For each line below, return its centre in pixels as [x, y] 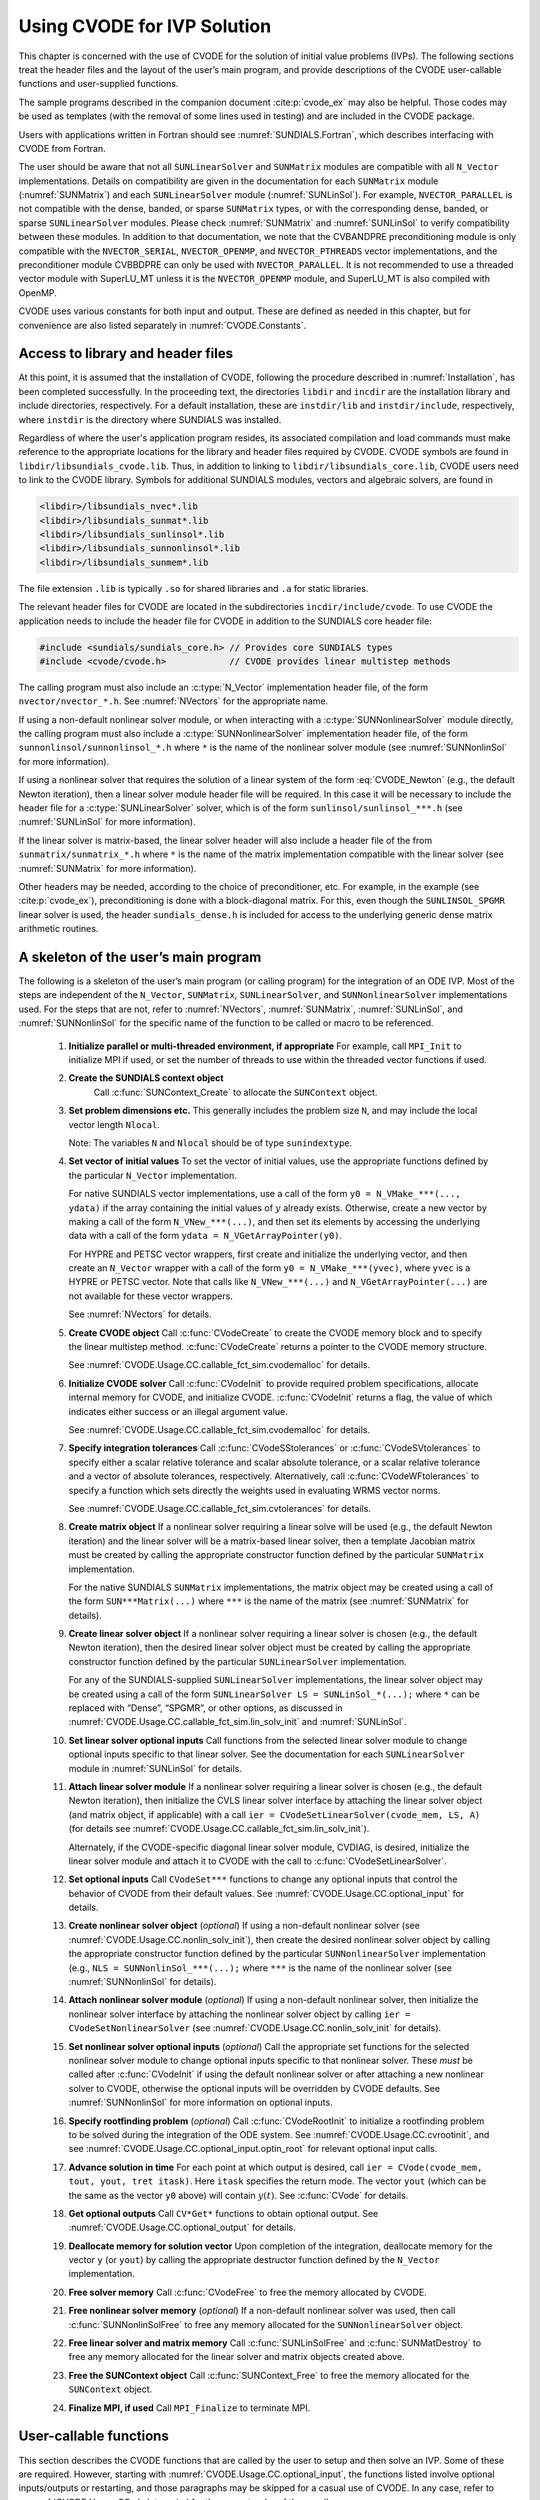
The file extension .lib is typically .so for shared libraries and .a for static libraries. [193, 588]
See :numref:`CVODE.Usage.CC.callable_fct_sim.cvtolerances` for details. [220, 1508]
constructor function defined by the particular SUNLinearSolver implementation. [237, 1661]
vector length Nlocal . [114, 1124]
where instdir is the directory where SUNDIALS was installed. [150, 419]
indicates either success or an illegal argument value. [178, 1411]
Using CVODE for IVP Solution [145, 26]
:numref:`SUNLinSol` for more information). [107, 822]
